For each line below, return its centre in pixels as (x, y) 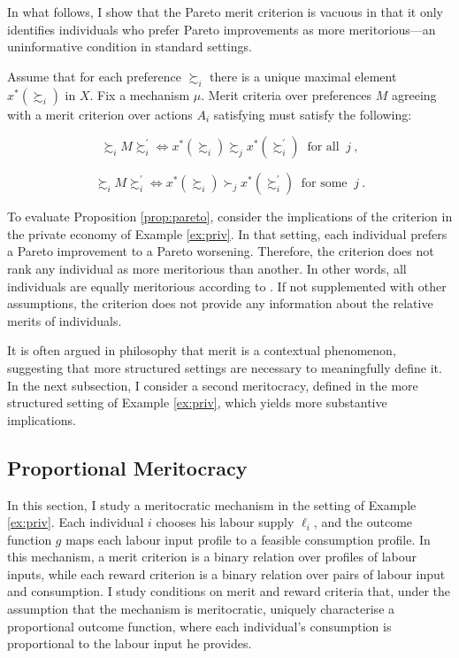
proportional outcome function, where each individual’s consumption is (199, 626)
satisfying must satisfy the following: (313, 114)
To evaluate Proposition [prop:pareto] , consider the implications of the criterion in (230, 217)
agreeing (414, 94)
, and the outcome (363, 522)
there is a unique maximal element (303, 76)
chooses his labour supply (225, 522)
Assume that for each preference (95, 76)
